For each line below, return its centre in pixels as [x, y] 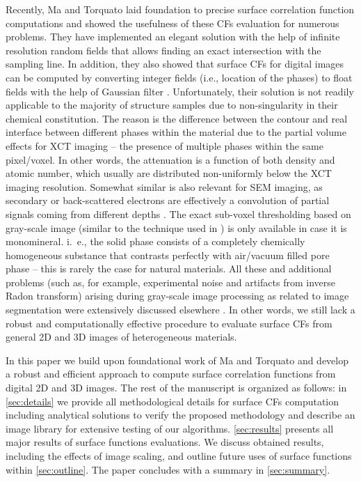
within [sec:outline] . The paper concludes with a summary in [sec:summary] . [168, 469]
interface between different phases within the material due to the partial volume [176, 132]
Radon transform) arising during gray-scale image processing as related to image [177, 296]
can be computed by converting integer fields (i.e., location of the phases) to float [179, 77]
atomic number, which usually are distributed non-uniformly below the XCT [169, 173]
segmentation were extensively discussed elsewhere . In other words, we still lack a [180, 310]
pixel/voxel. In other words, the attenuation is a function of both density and [170, 159]
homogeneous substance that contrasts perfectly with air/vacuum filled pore [168, 255]
